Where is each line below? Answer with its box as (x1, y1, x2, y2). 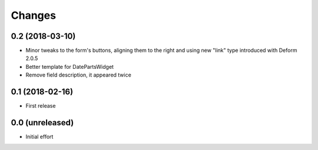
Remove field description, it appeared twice (25, 71, 132, 79)
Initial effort (25, 133, 54, 141)
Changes (11, 9, 56, 22)
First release (25, 102, 56, 109)
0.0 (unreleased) (11, 118, 74, 128)
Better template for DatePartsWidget (25, 63, 114, 70)
